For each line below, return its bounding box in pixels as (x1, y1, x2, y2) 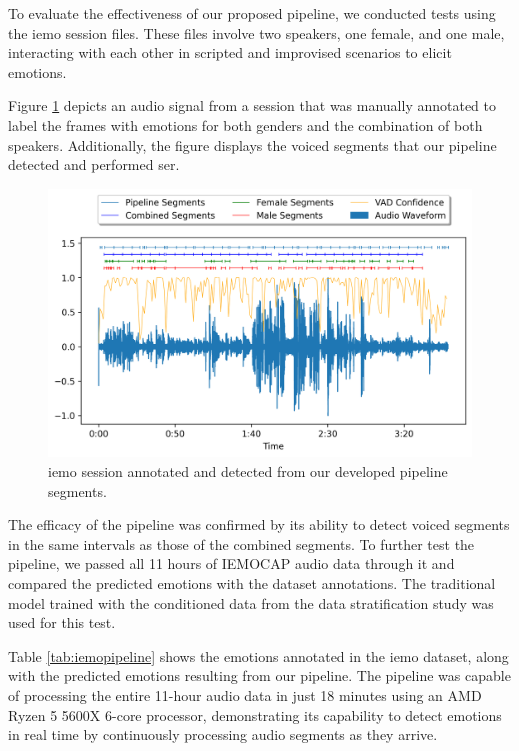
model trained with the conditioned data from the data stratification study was (8, 592, 494, 613)
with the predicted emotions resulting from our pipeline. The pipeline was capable (8, 665, 511, 686)
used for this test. (8, 612, 116, 633)
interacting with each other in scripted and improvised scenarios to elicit (8, 42, 452, 63)
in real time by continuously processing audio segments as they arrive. (8, 724, 438, 745)
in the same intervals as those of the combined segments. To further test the (8, 533, 475, 554)
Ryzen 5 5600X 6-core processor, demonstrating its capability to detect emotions (8, 704, 502, 725)
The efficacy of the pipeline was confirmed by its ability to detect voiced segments (8, 514, 510, 535)
